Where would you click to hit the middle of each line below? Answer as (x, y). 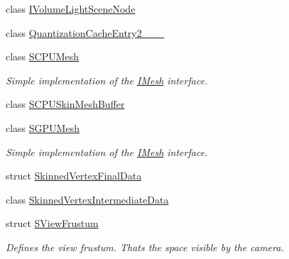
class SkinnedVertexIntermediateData (87, 199)
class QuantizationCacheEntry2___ (85, 32)
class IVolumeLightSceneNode (71, 9)
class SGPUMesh (43, 127)
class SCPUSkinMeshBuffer (65, 104)
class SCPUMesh (43, 56)
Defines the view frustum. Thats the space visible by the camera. (145, 247)
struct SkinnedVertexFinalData (74, 176)
